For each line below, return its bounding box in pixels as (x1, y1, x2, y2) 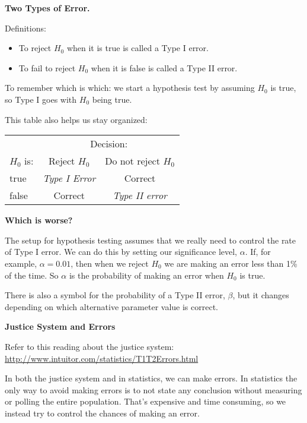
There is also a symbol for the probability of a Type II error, (5, 289, 225, 301)
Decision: (90, 137, 128, 151)
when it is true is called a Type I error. (66, 42, 209, 54)
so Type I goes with (5, 93, 77, 105)
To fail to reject (18, 61, 76, 74)
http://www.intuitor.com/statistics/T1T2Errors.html (5, 352, 199, 364)
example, (5, 257, 37, 269)
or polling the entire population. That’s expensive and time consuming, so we (5, 395, 286, 408)
